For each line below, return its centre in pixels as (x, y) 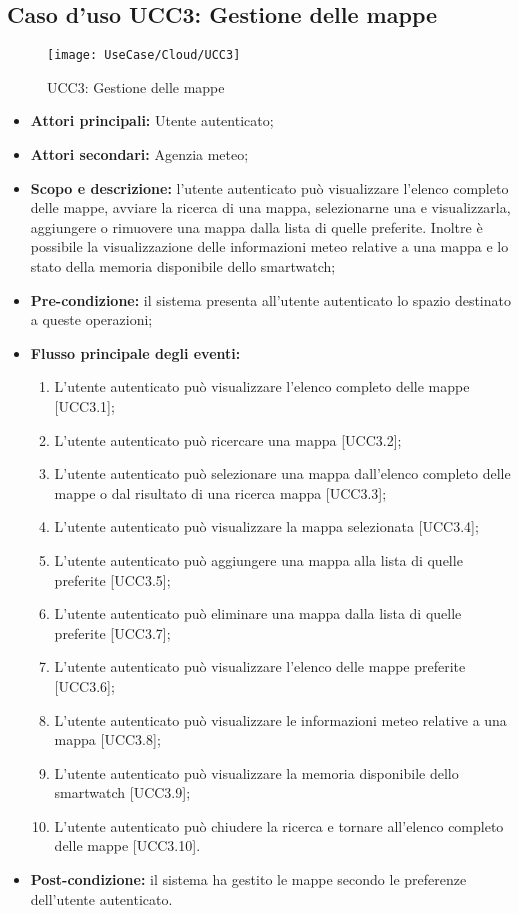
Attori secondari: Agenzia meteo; (139, 154)
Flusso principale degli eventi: (135, 352)
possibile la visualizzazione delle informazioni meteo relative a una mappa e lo (269, 246)
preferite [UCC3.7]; (112, 632)
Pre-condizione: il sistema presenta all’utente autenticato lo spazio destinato (270, 299)
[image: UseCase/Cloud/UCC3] (144, 55)
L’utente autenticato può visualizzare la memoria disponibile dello (256, 772)
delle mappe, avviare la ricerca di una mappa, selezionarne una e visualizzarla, (270, 207)
